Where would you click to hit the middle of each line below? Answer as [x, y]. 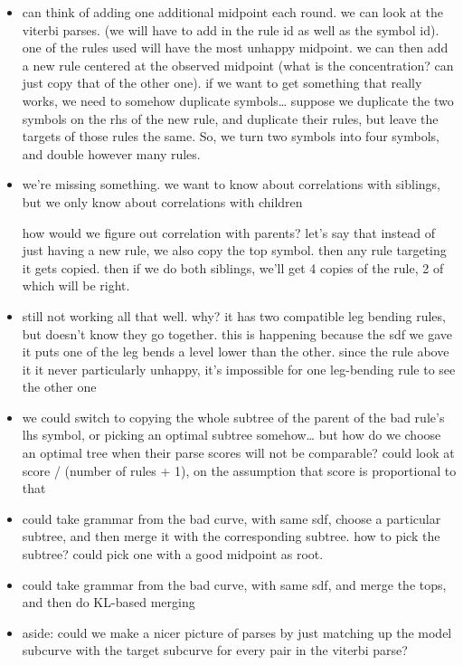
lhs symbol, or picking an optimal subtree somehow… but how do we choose [231, 435]
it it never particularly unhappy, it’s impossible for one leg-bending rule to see [239, 369]
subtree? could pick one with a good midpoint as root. [173, 554]
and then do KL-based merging [109, 602]
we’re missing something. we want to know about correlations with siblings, [231, 184]
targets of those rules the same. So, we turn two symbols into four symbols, [231, 136]
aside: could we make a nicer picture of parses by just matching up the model [237, 632]
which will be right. [76, 285]
